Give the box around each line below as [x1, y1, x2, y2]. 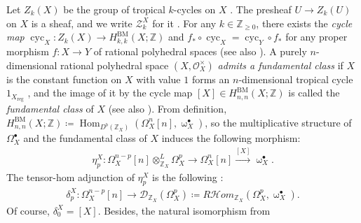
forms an [191, 71, 230, 86]
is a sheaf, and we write [31, 15, 132, 30]
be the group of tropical [63, 2, 165, 16]
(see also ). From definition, [108, 101, 227, 116]
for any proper [285, 29, 348, 44]
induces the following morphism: [161, 131, 301, 145]
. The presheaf [230, 2, 292, 16]
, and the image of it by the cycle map [27, 85, 193, 100]
